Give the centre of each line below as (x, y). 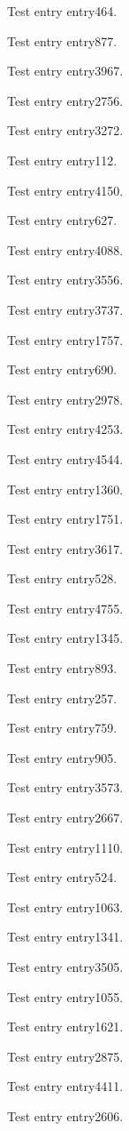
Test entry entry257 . (62, 698)
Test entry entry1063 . (65, 906)
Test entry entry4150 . (65, 190)
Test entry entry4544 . (65, 458)
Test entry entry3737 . (65, 309)
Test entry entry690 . (62, 369)
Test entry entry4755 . (65, 608)
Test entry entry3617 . (65, 548)
